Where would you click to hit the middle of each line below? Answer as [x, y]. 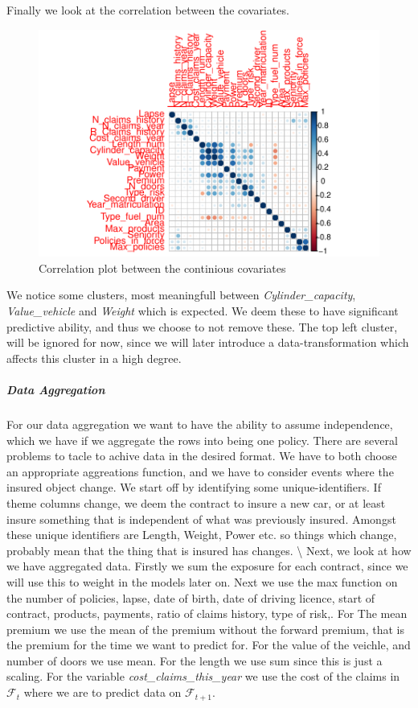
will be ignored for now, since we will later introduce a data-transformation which [208, 342]
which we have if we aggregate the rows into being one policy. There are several [202, 440]
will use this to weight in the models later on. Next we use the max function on [202, 581]
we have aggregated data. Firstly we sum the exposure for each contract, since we [207, 566]
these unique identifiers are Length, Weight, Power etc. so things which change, [202, 535]
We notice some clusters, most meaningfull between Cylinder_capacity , [181, 295]
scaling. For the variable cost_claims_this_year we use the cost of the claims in [203, 676]
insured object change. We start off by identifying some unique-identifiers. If [194, 487]
